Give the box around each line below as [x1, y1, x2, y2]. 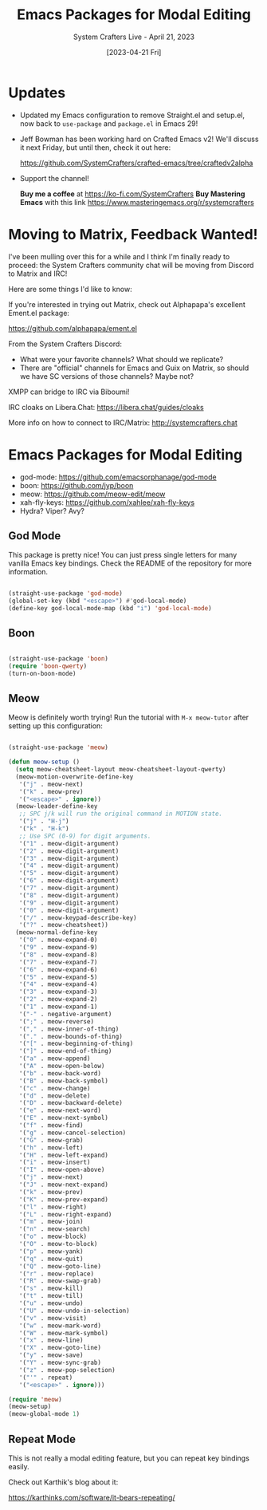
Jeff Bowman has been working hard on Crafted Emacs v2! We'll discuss [19, 134, 259, 144]
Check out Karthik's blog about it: [8, 1477, 119, 1487]
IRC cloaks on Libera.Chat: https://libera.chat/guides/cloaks [8, 402, 205, 412]
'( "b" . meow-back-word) [18, 1069, 102, 1078]
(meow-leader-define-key [15, 802, 98, 810]
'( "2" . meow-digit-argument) [18, 847, 120, 855]
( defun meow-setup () [8, 758, 80, 767]
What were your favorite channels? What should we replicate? [19, 354, 224, 364]
